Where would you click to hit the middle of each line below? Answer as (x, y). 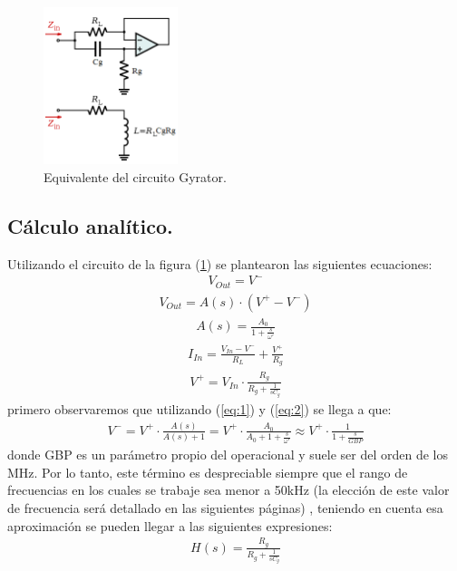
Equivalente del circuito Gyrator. (135, 176)
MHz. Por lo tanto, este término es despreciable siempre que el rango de (208, 472)
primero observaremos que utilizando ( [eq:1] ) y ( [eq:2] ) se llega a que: (199, 409)
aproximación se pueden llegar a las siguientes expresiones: (170, 525)
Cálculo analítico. (90, 225)
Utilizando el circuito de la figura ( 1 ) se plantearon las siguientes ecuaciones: (220, 263)
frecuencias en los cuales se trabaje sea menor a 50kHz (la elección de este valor (228, 490)
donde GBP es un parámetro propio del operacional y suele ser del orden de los (228, 455)
